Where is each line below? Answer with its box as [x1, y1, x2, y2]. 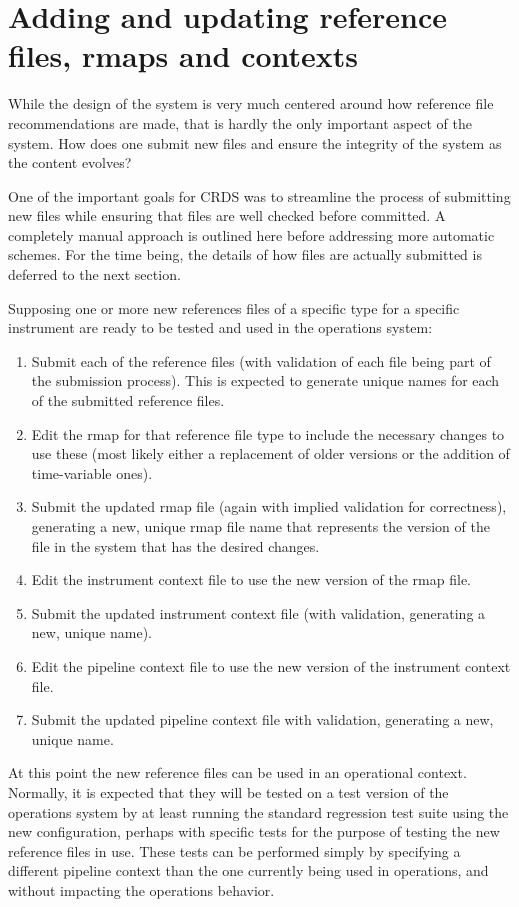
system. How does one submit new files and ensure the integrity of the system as [8, 132, 502, 153]
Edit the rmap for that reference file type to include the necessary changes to [31, 423, 505, 444]
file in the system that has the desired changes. [31, 535, 320, 556]
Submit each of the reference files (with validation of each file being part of [31, 350, 491, 371]
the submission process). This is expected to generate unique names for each [31, 370, 500, 391]
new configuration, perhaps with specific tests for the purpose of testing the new [8, 821, 500, 842]
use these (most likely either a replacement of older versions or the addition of [31, 443, 510, 464]
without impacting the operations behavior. [8, 879, 275, 900]
